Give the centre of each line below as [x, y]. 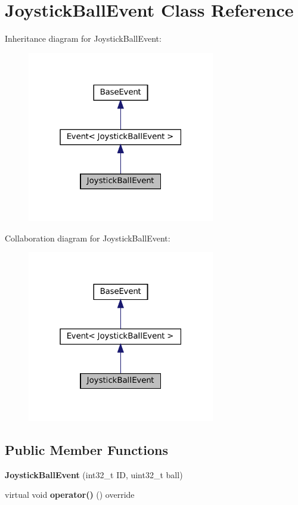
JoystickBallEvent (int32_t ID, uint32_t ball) [94, 474]
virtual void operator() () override [70, 495]
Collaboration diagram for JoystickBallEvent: [88, 238]
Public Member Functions [86, 449]
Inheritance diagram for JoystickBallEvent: [83, 38]
